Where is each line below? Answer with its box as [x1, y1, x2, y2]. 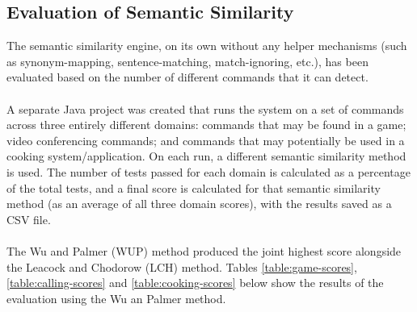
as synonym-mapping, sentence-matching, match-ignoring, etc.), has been [6, 52, 369, 69]
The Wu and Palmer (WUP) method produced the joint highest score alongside [6, 242, 402, 259]
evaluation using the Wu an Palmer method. [6, 289, 226, 306]
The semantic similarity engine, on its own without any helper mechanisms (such [6, 37, 407, 54]
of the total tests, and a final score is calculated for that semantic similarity [6, 179, 381, 196]
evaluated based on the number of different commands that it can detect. [6, 69, 369, 85]
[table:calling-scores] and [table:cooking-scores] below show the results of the [6, 274, 384, 291]
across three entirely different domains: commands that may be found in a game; [6, 116, 406, 133]
